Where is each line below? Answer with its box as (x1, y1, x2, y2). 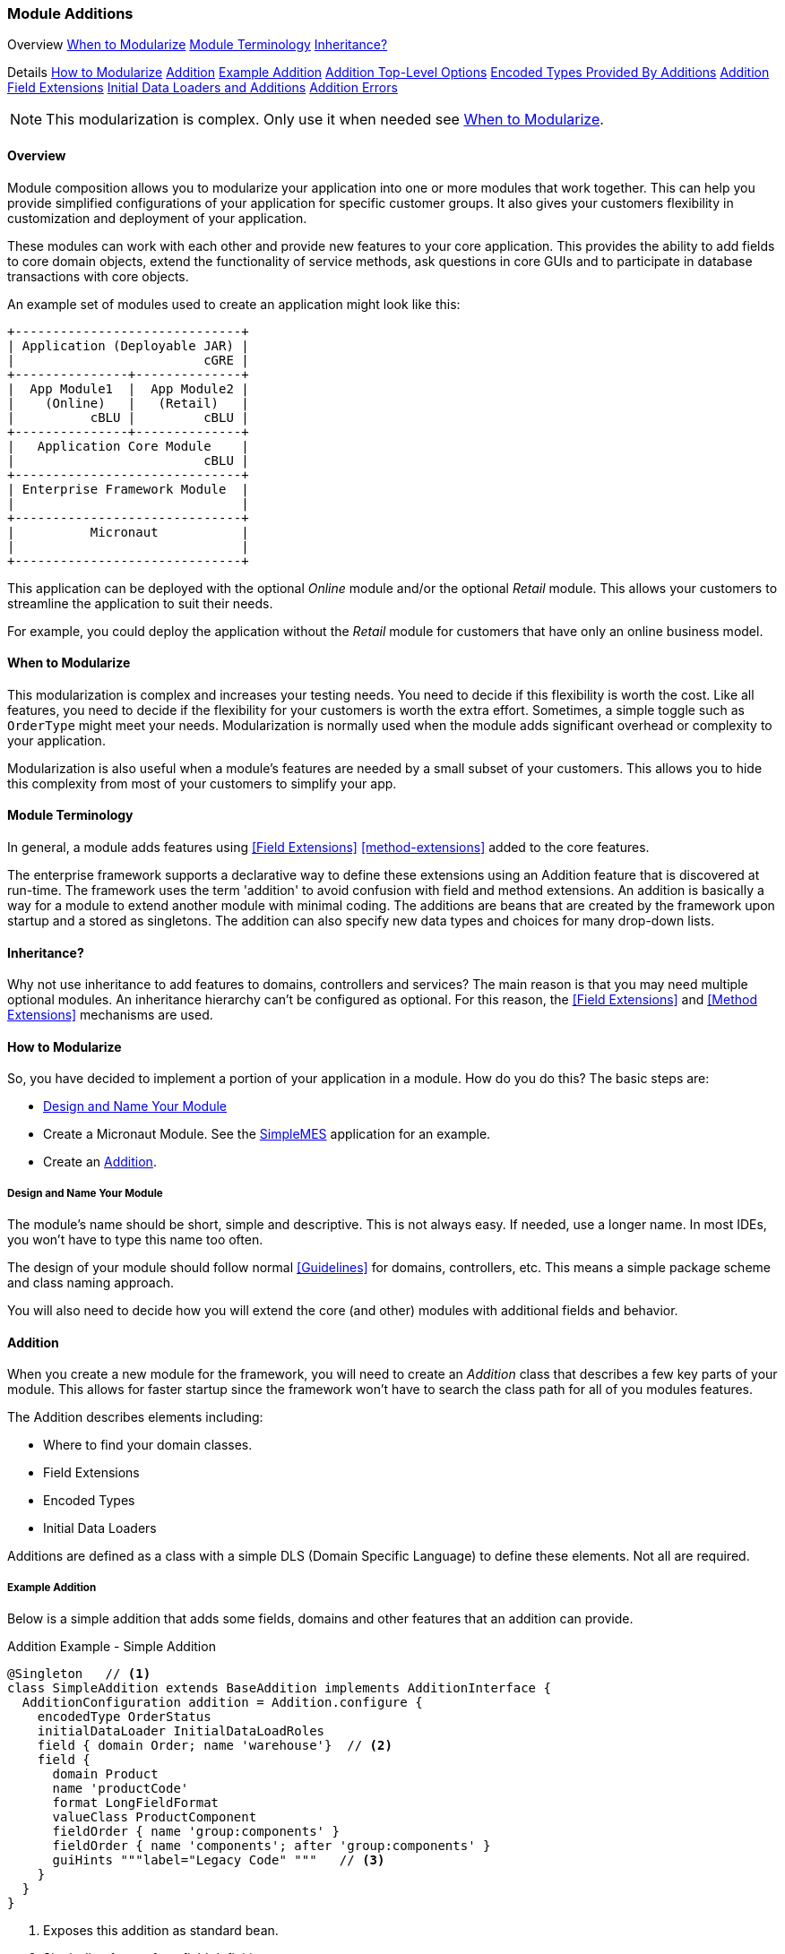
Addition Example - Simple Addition (7, 1639, 216, 1655)
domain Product (52, 1767, 159, 1782)
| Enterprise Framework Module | (7, 481, 249, 496)
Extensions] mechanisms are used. (7, 1007, 213, 1023)
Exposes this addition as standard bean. (43, 1923, 279, 1939)
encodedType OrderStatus (37, 1709, 211, 1725)
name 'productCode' (52, 1781, 189, 1796)
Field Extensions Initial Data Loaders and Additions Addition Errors (7, 80, 398, 96)
